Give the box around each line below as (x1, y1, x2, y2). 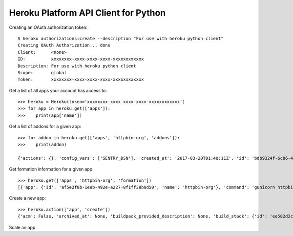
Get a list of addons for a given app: (9, 124, 82, 129)
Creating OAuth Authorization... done (18, 43, 111, 48)
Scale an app (9, 224, 36, 230)
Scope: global (18, 70, 67, 75)
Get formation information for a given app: (9, 166, 94, 172)
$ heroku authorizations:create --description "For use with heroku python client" (18, 36, 224, 41)
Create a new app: (9, 195, 46, 201)
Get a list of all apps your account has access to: (9, 87, 107, 93)
